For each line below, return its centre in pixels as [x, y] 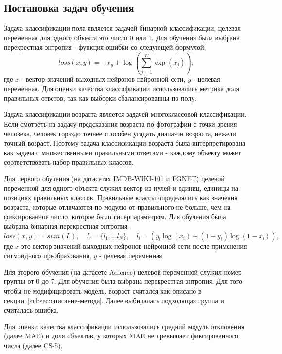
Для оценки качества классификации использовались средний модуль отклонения [124, 326]
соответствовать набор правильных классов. [69, 162]
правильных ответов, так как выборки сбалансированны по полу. [100, 98]
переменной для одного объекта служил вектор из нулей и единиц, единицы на [121, 188]
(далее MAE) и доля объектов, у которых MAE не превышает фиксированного [121, 336]
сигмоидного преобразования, [48, 255]
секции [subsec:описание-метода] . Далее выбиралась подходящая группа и [114, 300]
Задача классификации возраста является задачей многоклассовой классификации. [125, 114]
